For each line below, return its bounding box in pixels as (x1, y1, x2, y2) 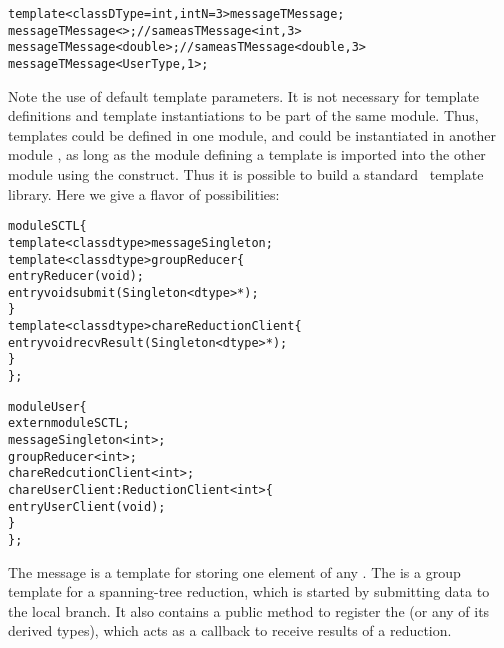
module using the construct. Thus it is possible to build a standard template (8, 164, 484, 184)
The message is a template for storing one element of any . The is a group (8, 561, 461, 582)
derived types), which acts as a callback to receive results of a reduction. (8, 620, 452, 641)
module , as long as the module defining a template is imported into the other (8, 144, 486, 165)
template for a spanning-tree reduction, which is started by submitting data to (8, 581, 490, 602)
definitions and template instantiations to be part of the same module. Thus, (8, 105, 479, 126)
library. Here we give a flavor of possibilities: (8, 183, 280, 204)
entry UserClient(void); (8, 499, 166, 514)
